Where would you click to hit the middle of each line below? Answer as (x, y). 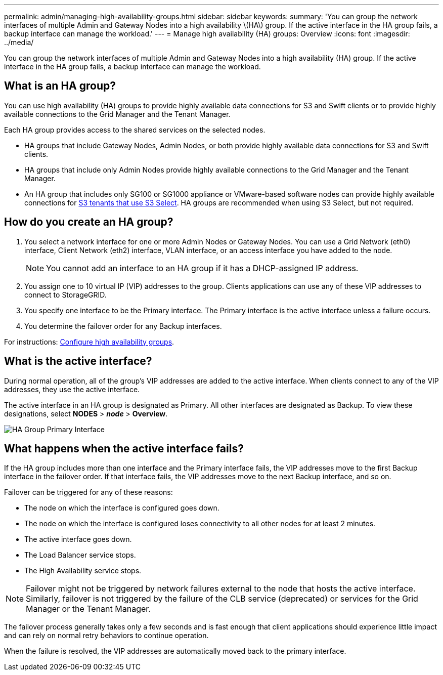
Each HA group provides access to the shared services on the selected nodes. (135, 130)
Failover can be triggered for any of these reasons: (88, 492)
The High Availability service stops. (83, 571)
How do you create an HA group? (89, 222)
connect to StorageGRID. (65, 294)
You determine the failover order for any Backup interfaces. (123, 326)
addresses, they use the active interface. (72, 389)
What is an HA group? (60, 86)
